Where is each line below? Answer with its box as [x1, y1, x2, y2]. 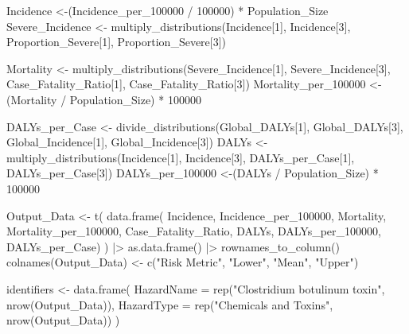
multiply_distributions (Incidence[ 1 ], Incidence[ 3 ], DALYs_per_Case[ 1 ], [6, 149, 355, 165]
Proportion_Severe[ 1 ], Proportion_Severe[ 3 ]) [6, 33, 227, 50]
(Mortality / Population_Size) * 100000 [6, 91, 201, 107]
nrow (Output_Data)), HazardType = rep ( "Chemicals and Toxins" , [6, 296, 333, 313]
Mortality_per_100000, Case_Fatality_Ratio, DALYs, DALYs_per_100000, [6, 223, 381, 239]
